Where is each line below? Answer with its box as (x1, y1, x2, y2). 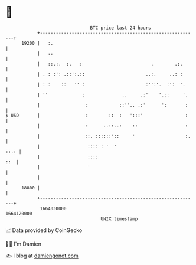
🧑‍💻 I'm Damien (5, 240, 42, 247)
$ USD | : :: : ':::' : (5, 112, 188, 119)
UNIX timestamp (100, 215, 138, 222)
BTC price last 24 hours (90, 25, 151, 31)
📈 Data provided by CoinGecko (5, 227, 83, 234)
